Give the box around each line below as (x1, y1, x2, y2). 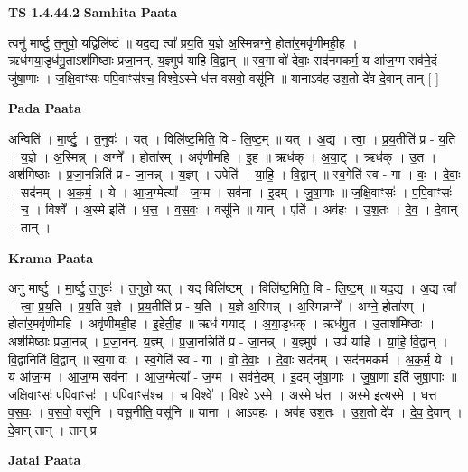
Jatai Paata (8, 450, 81, 469)
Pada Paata (8, 99, 81, 118)
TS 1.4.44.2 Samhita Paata (8, 3, 178, 21)
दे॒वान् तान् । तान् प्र (8, 420, 97, 439)
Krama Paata (8, 248, 93, 267)
